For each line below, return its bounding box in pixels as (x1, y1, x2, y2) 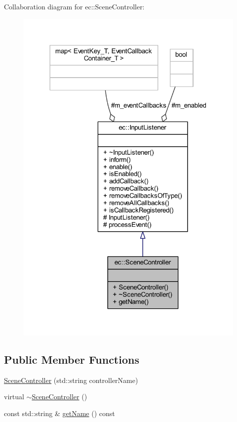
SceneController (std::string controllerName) (4, 375, 138, 385)
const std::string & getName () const (4, 408, 115, 418)
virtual (4, 391, 24, 402)
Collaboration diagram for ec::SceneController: (4, 1, 145, 11)
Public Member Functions (4, 352, 139, 367)
